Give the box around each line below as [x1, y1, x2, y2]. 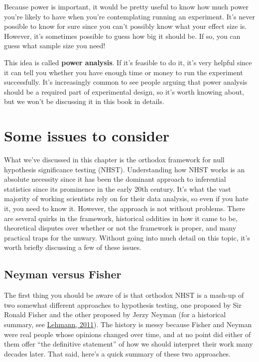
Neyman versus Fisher [4, 266, 122, 282]
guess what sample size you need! [4, 40, 106, 51]
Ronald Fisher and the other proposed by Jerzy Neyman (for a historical [4, 309, 226, 320]
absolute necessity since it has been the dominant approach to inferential [4, 174, 226, 184]
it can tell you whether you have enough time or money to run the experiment [4, 67, 243, 77]
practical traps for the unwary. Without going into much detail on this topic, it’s [4, 232, 250, 242]
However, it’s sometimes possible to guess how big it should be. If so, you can [4, 30, 241, 41]
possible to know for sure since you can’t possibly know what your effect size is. [4, 21, 247, 31]
